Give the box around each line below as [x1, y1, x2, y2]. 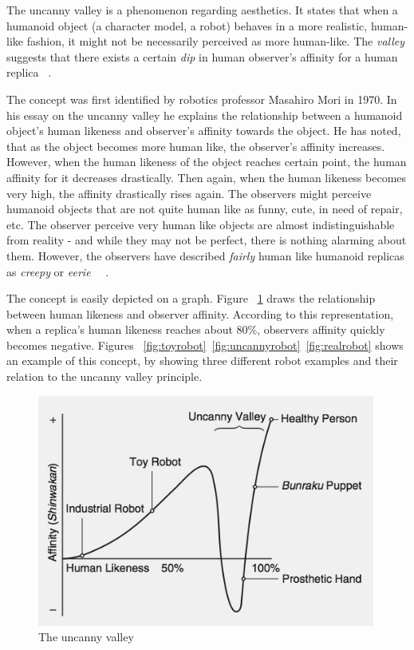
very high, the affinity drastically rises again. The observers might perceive [6, 184, 372, 201]
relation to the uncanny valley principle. [6, 368, 203, 385]
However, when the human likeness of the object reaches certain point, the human [6, 153, 407, 170]
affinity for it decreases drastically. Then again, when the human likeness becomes [6, 168, 407, 185]
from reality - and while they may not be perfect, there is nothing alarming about [6, 232, 407, 248]
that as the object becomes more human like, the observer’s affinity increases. [6, 137, 385, 154]
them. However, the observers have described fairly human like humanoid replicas [6, 247, 404, 264]
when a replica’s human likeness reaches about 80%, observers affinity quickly [6, 321, 385, 338]
